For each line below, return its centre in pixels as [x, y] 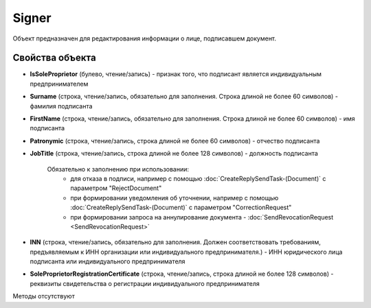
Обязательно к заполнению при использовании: [118, 169]
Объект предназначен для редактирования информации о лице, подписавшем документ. [145, 38]
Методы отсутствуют [44, 296]
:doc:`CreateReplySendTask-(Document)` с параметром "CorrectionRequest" [181, 208]
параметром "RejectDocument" [116, 188]
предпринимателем [59, 84]
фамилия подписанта [61, 106]
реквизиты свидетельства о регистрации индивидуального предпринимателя [145, 283]
